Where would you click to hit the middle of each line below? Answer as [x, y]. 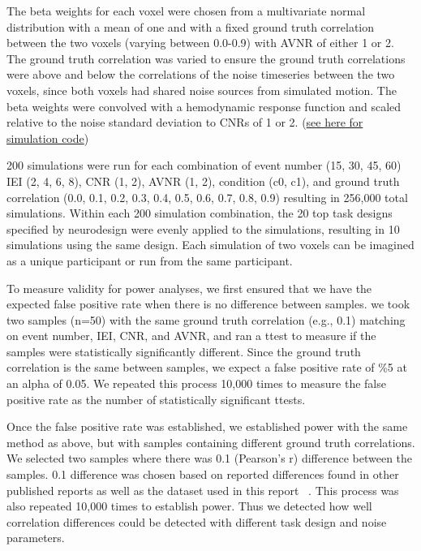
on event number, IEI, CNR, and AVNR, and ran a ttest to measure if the [191, 336]
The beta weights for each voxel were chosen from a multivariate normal [186, 11]
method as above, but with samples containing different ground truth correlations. [211, 442]
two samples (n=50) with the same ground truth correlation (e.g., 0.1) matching [206, 319]
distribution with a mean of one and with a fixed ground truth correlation [191, 26]
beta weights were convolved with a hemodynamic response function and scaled [204, 106]
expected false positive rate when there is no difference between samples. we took [208, 304]
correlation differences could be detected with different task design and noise [197, 521]
